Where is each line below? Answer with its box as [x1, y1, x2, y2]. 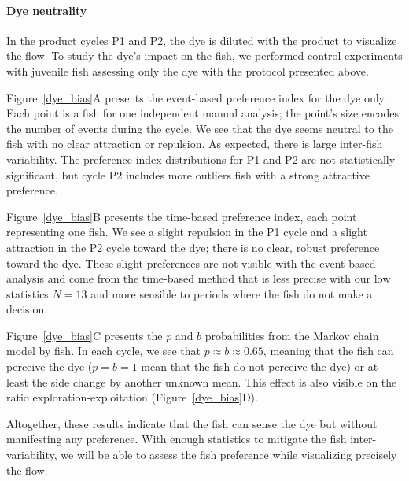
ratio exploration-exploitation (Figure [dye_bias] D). [6, 389, 258, 405]
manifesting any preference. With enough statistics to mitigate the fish [6, 431, 347, 447]
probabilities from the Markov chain [204, 327, 379, 343]
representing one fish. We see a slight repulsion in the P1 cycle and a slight [6, 224, 367, 240]
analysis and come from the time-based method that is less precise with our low [6, 270, 391, 287]
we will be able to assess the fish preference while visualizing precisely [61, 446, 397, 463]
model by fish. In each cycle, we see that [6, 342, 201, 359]
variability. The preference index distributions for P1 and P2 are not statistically [6, 150, 396, 167]
